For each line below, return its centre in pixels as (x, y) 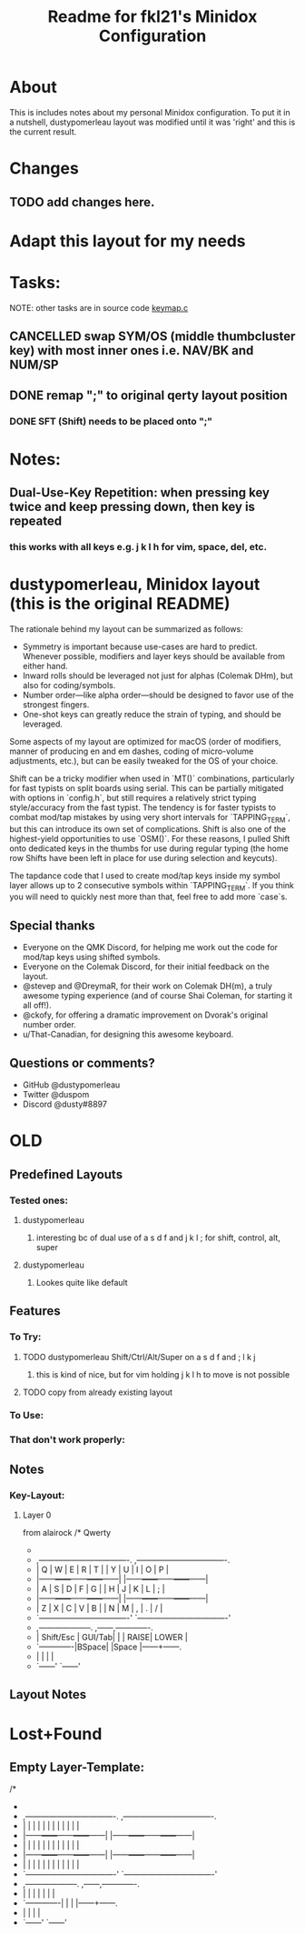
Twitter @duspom (56, 1094)
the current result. (43, 131)
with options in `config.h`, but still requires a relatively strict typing (133, 797)
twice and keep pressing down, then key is (133, 506)
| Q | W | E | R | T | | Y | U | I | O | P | (103, 1569)
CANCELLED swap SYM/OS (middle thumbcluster (152, 337)
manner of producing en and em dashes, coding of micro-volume (132, 751)
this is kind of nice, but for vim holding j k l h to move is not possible (163, 1374)
